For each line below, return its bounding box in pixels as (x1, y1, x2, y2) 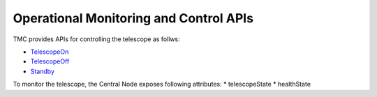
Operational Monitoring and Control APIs (13, 10, 254, 26)
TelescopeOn (30, 47, 69, 56)
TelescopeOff (30, 57, 70, 66)
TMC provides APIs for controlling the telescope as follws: (13, 35, 181, 43)
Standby (30, 67, 55, 75)
